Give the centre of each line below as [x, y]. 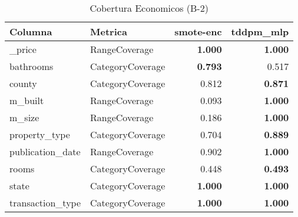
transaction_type [45, 203]
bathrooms [32, 66]
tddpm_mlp [260, 31]
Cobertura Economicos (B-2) [149, 8]
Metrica [109, 31]
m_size [24, 117]
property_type [40, 134]
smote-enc [198, 31]
